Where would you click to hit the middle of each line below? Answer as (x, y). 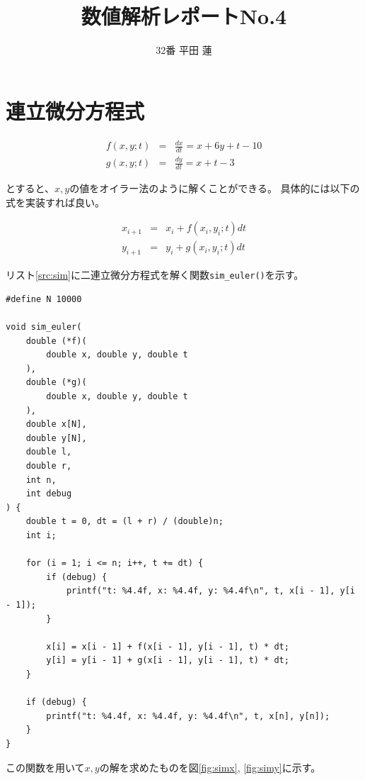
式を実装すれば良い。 (55, 202)
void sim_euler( (44, 327)
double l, (49, 452)
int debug (49, 494)
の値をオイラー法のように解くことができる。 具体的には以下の (215, 188)
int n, (41, 480)
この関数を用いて (45, 767)
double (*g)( (56, 383)
